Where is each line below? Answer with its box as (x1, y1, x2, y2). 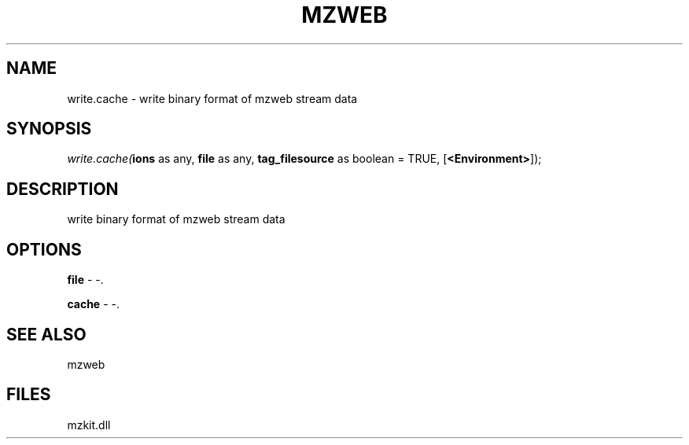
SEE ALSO (6, 324, 87, 344)
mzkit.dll (67, 417, 111, 432)
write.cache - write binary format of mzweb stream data (67, 91, 358, 105)
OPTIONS (6, 239, 82, 259)
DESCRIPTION (6, 178, 119, 199)
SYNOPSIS (6, 119, 92, 139)
